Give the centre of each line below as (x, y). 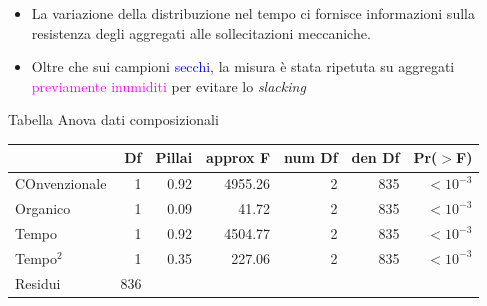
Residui (38, 282)
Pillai (174, 157)
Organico (43, 208)
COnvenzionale (61, 183)
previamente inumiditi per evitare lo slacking (168, 85)
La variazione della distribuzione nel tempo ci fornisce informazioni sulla (253, 13)
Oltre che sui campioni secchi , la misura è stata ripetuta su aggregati (243, 66)
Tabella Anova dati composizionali (113, 119)
